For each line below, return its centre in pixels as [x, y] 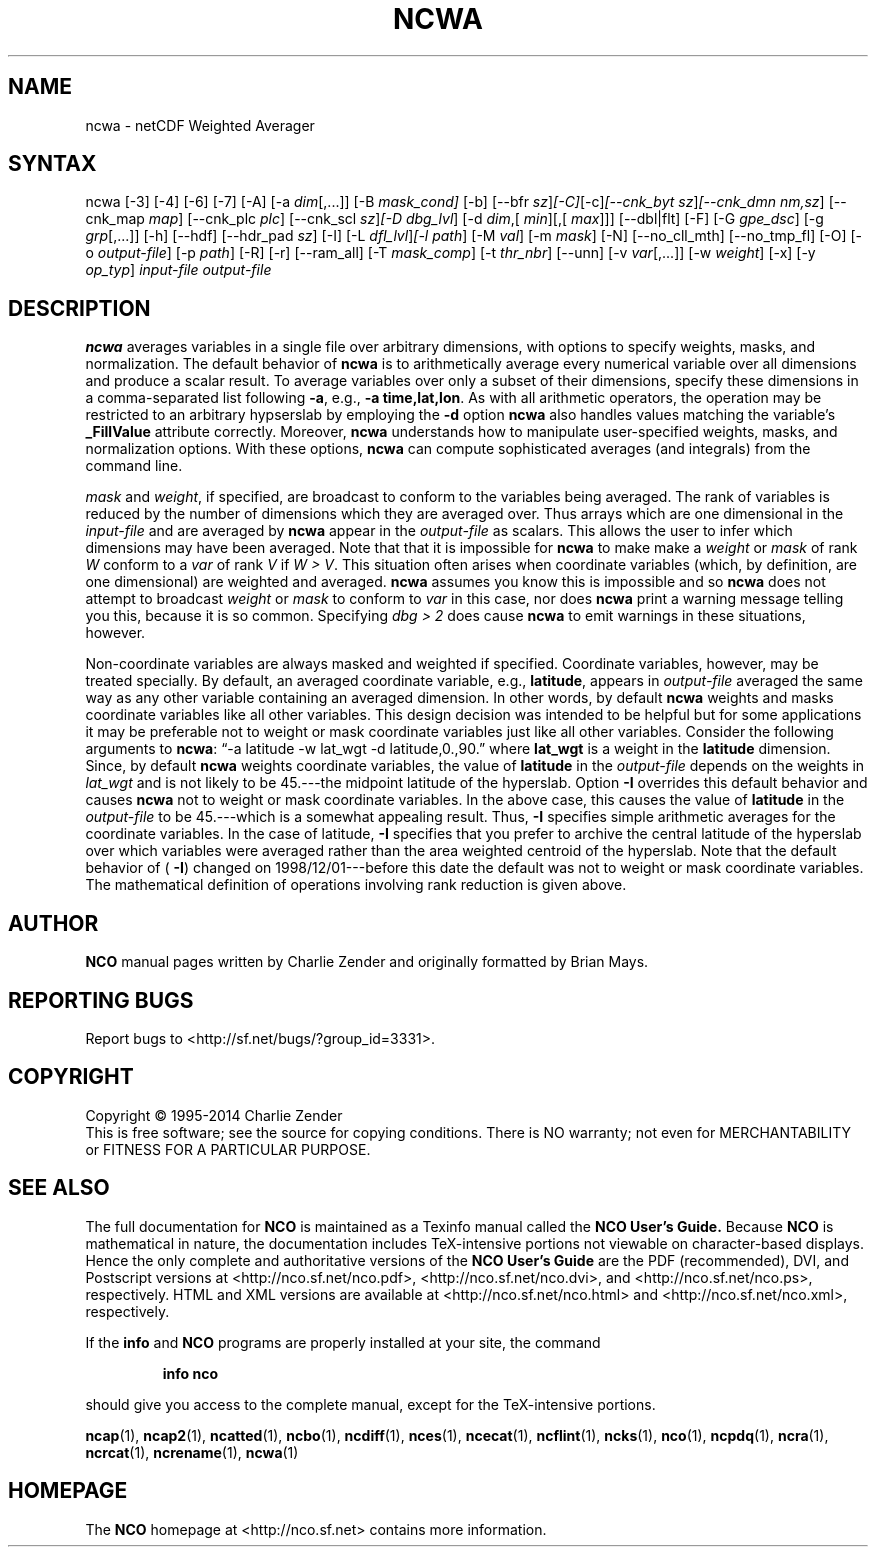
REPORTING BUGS [101, 1000]
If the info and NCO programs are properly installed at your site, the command [343, 1342]
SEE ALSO [59, 1188]
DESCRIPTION [79, 308]
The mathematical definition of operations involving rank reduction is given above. [356, 885]
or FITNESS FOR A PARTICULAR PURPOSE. [228, 1149]
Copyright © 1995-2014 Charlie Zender [214, 1115]
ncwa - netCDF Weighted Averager [200, 125]
